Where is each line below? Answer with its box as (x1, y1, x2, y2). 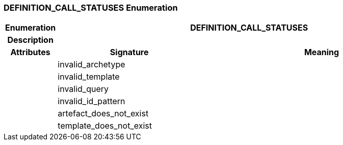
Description (7, 35, 54, 45)
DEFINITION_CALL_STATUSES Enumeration (4, 3, 178, 13)
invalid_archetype (58, 59, 125, 70)
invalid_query (58, 84, 109, 94)
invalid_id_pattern (58, 96, 125, 107)
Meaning (304, 47, 339, 58)
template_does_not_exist (58, 120, 152, 131)
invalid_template (58, 71, 120, 82)
